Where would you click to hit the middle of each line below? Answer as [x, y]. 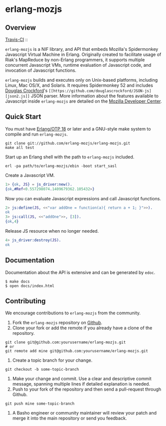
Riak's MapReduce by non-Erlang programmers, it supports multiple [75, 60]
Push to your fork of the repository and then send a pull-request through [87, 389]
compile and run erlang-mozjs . [37, 134]
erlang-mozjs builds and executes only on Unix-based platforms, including [82, 80]
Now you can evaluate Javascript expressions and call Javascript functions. [83, 198]
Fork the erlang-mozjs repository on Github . [57, 323]
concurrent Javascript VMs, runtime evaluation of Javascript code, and [78, 65]
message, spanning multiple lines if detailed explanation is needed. [81, 384]
